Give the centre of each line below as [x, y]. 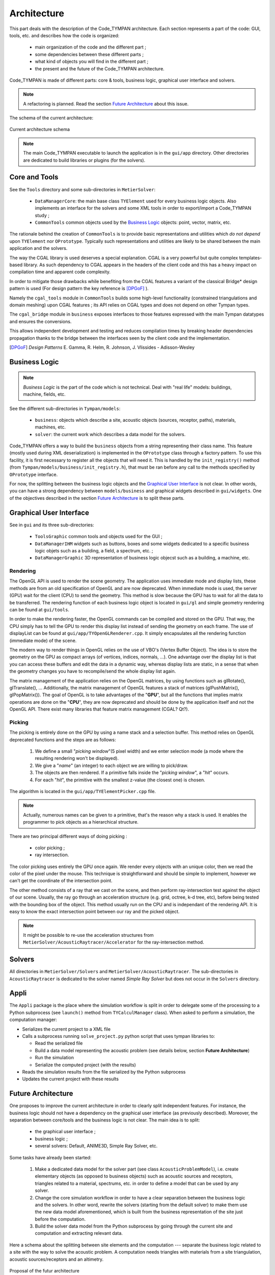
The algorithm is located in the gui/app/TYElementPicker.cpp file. [83, 791]
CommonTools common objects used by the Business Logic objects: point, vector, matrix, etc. [133, 222]
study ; [42, 215]
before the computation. [60, 1219]
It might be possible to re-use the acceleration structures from [88, 935]
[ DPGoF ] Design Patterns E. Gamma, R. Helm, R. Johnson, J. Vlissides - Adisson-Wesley [102, 347]
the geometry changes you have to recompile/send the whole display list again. [93, 671]
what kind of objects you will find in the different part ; [92, 62]
